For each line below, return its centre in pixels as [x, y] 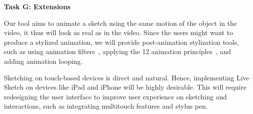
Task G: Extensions [37, 6]
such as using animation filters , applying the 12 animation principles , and [118, 51]
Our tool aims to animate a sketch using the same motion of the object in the [120, 23]
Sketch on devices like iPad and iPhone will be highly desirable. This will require [125, 87]
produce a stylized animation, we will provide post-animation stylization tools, [122, 42]
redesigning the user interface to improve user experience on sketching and [115, 96]
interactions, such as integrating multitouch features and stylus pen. [106, 106]
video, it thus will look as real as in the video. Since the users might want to [118, 32]
